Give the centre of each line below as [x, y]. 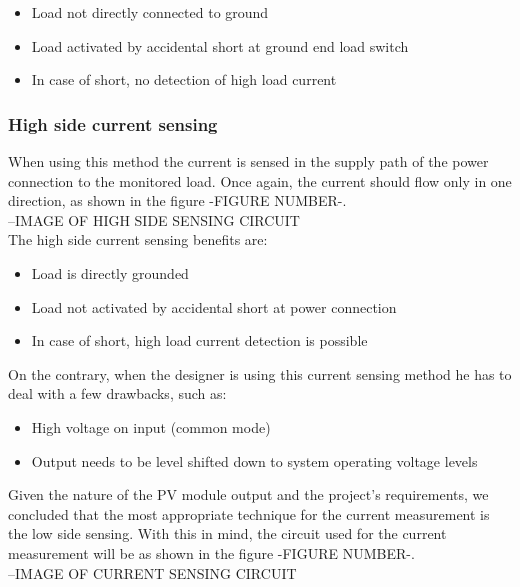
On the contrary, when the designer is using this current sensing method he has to [260, 373]
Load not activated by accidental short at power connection [214, 306]
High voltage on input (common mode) [151, 426]
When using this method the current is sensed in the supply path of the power [248, 161]
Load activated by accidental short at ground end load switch [220, 45]
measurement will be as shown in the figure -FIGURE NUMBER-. [211, 552]
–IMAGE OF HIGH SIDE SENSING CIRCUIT [154, 219]
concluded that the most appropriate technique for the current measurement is [249, 513]
